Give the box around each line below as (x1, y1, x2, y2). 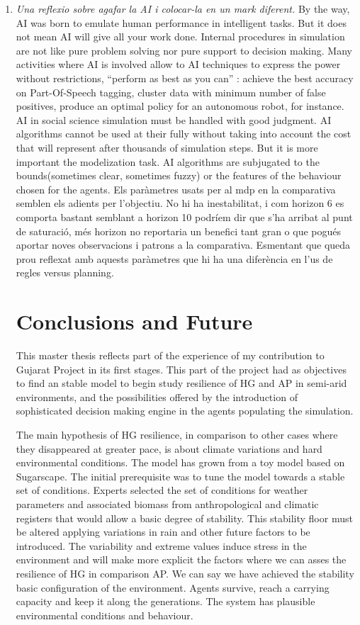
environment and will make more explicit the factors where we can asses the (16, 552, 347, 567)
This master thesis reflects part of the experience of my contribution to (16, 348, 325, 362)
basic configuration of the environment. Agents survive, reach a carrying (16, 580, 330, 595)
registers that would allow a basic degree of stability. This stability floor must (16, 510, 353, 525)
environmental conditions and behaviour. (16, 607, 193, 622)
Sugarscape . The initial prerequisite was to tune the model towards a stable (16, 468, 345, 483)
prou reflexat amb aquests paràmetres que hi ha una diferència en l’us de (16, 251, 333, 266)
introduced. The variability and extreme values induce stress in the (16, 538, 307, 553)
